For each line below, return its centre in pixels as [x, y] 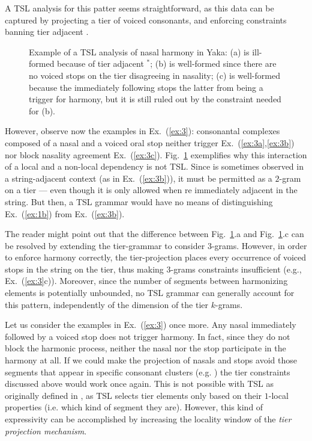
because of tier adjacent [100, 63]
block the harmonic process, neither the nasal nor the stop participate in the [145, 348]
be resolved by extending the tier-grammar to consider [105, 245]
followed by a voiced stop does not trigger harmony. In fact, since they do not [148, 336]
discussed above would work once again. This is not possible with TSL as [139, 384]
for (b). [42, 110]
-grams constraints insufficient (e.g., [236, 269]
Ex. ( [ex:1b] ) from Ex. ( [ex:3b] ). [65, 213]
